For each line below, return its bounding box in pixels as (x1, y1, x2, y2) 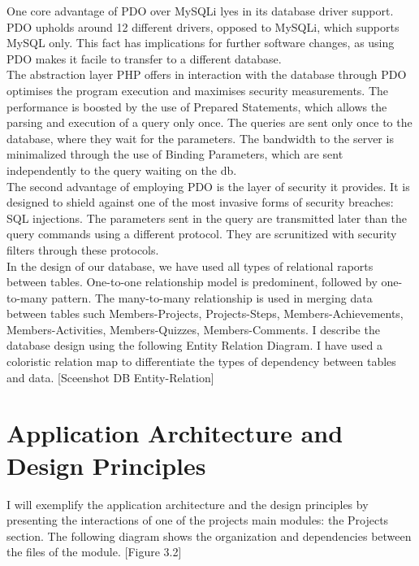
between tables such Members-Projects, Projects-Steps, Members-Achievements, (6, 305, 404, 322)
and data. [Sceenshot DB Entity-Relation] (6, 368, 214, 385)
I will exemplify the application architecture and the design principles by (6, 495, 369, 512)
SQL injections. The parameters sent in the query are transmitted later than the (6, 209, 408, 226)
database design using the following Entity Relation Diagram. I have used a (6, 337, 382, 354)
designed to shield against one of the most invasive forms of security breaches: (6, 194, 394, 211)
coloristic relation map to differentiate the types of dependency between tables (6, 353, 396, 370)
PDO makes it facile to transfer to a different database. (6, 50, 282, 67)
